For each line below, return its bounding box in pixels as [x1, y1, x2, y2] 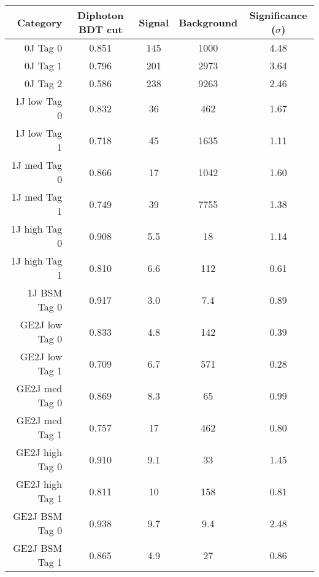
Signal [139, 15, 169, 29]
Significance [249, 8, 307, 22]
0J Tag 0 [25, 41, 63, 55]
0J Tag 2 [25, 76, 63, 90]
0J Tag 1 [25, 58, 63, 72]
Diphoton [77, 8, 124, 22]
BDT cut [78, 22, 123, 36]
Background [179, 15, 238, 29]
